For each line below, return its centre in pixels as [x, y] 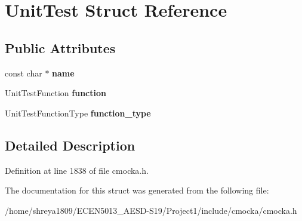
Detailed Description [70, 145]
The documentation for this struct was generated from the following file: [137, 190]
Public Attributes [60, 47]
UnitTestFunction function [56, 93]
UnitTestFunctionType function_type [78, 113]
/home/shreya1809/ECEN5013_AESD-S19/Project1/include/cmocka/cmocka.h [151, 210]
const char [24, 73]
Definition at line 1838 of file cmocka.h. [77, 170]
